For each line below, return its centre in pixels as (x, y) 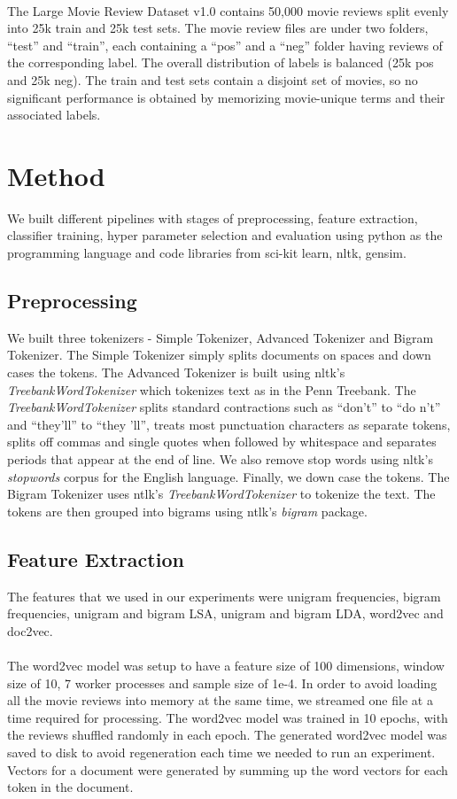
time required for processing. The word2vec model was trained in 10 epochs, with (228, 717)
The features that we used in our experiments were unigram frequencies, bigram (224, 596)
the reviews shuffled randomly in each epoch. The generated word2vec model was (227, 735)
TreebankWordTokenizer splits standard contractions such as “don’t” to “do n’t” (224, 407)
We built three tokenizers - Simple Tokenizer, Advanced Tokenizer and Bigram (221, 337)
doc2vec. (30, 630)
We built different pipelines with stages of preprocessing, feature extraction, (213, 217)
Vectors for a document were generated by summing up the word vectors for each (228, 769)
